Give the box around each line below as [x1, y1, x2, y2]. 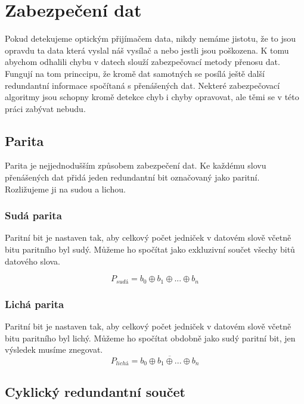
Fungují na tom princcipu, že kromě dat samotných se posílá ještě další [5, 67, 265, 79]
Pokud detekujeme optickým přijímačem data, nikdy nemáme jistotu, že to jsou [5, 32, 296, 45]
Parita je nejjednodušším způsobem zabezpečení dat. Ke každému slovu [5, 159, 266, 172]
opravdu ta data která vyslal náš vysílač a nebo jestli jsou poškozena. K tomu [5, 43, 289, 56]
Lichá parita [5, 296, 64, 311]
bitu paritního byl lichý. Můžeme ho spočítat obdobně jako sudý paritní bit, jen [5, 331, 296, 344]
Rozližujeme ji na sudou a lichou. [5, 182, 126, 195]
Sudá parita [5, 208, 62, 223]
